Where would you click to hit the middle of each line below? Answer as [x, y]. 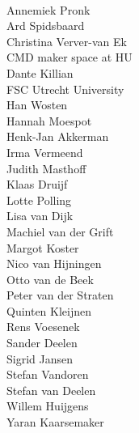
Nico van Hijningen [54, 263]
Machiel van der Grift [60, 231]
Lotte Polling [39, 200]
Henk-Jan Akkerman [58, 136]
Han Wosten [37, 105]
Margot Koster [43, 247]
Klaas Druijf [37, 184]
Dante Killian [40, 72]
